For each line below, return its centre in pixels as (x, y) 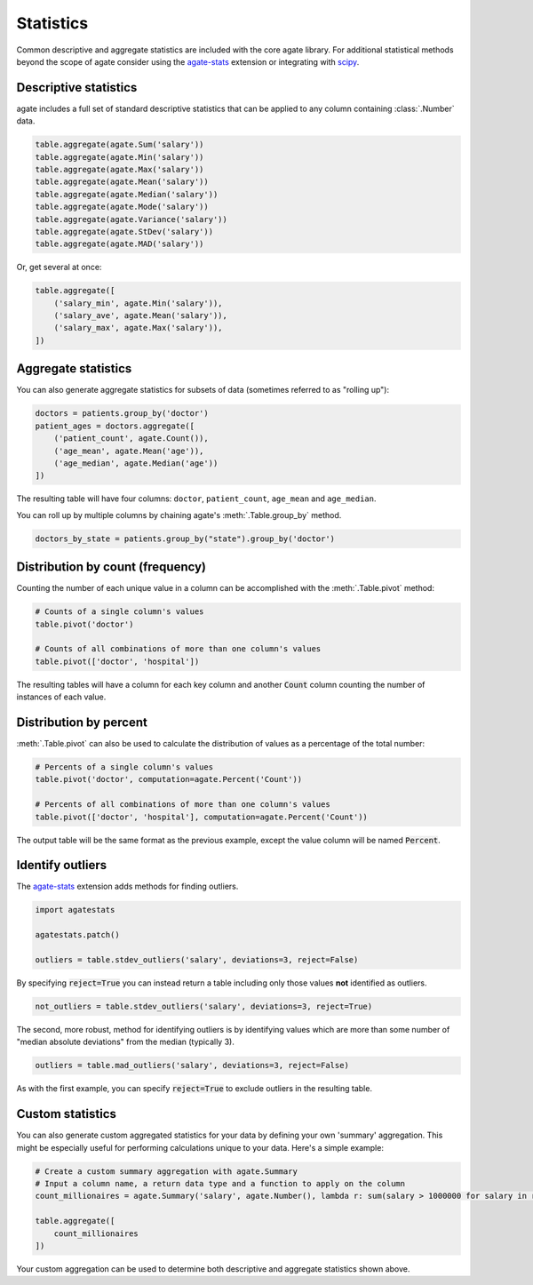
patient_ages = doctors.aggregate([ (115, 426)
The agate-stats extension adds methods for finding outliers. (127, 886)
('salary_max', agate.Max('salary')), (138, 328)
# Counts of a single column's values (119, 612)
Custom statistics (67, 1114)
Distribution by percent (82, 722)
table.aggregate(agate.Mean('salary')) (122, 182)
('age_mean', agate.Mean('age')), (129, 451)
